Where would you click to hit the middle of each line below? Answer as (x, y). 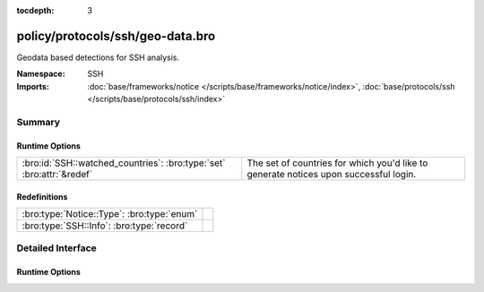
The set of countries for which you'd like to (337, 163)
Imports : (33, 86)
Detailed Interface (57, 248)
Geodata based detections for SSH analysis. (98, 57)
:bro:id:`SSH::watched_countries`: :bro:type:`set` (124, 163)
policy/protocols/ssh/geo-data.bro (116, 36)
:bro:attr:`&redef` (57, 175)
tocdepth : (35, 10)
